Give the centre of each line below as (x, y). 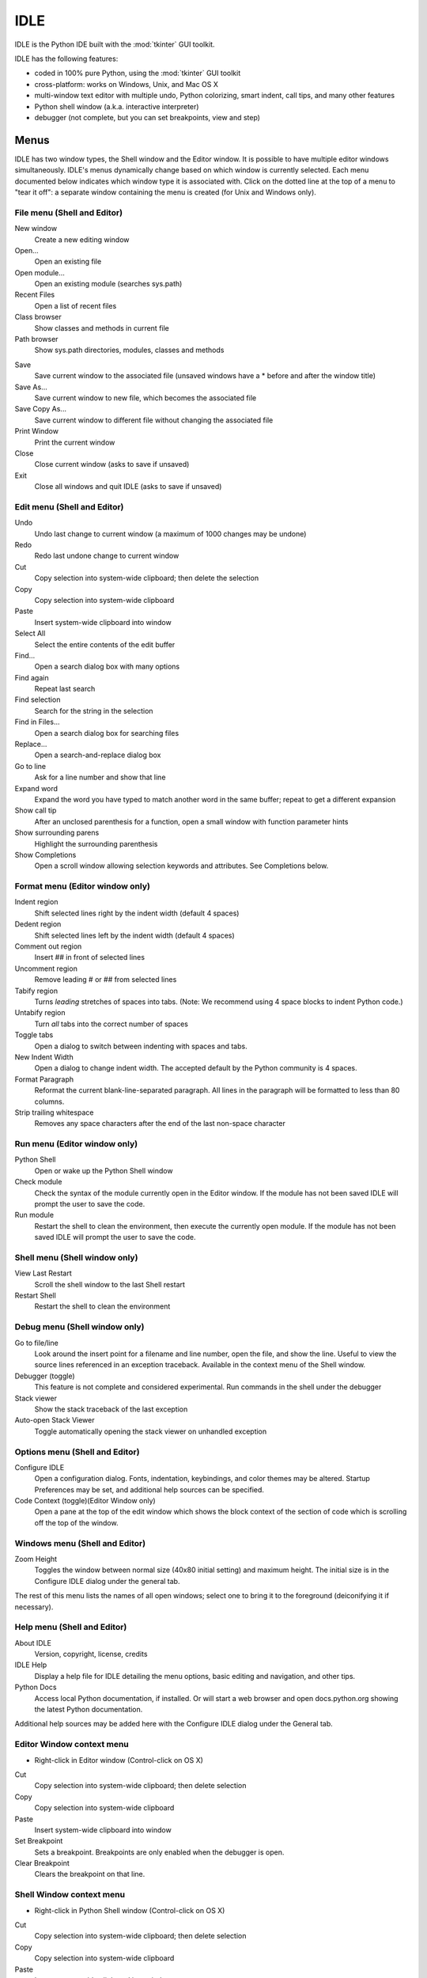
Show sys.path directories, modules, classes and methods (129, 350)
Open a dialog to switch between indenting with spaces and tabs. (141, 1046)
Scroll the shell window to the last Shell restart (110, 1284)
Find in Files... (37, 722)
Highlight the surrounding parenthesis (96, 843)
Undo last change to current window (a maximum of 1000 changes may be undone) (170, 533)
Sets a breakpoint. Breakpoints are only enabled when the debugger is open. (159, 1852)
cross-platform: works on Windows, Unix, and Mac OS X (127, 84)
